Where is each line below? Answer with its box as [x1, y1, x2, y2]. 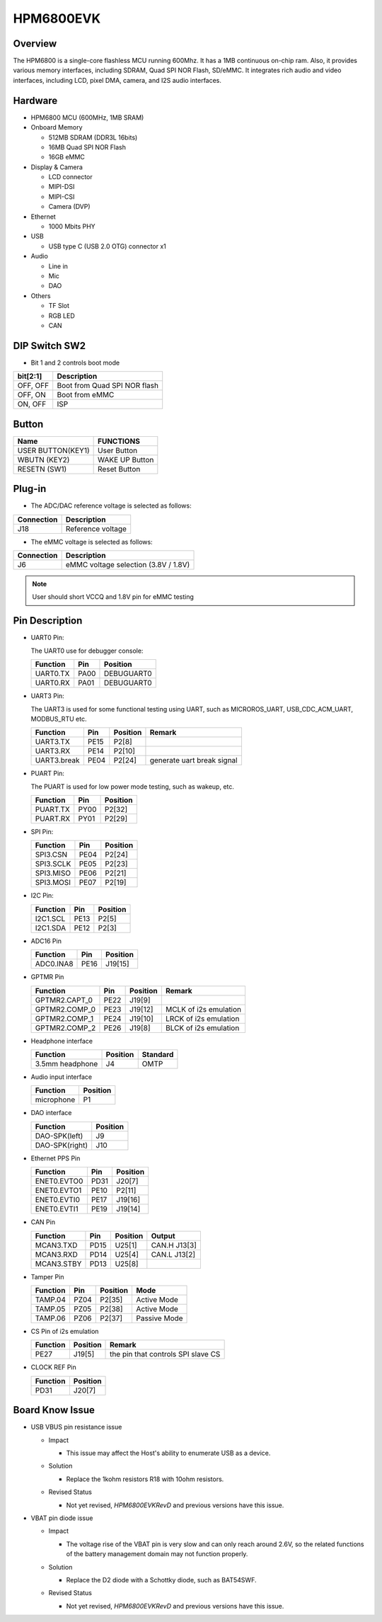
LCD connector [48, 173, 93, 181]
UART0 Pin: [30, 634, 64, 642]
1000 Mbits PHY [48, 222, 95, 231]
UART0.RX [35, 678, 70, 688]
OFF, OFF [17, 381, 50, 391]
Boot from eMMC [57, 390, 115, 400]
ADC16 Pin [30, 937, 62, 945]
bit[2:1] [17, 372, 42, 382]
